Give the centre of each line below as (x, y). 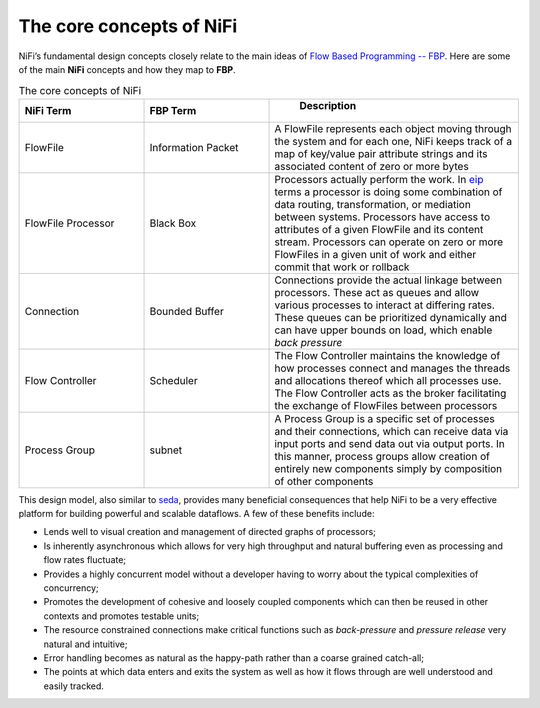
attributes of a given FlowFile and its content (379, 229)
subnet (166, 450)
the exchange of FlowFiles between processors (386, 405)
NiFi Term (48, 110)
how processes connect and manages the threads (392, 368)
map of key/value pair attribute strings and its (381, 153)
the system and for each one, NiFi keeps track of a (393, 141)
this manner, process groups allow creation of (382, 456)
